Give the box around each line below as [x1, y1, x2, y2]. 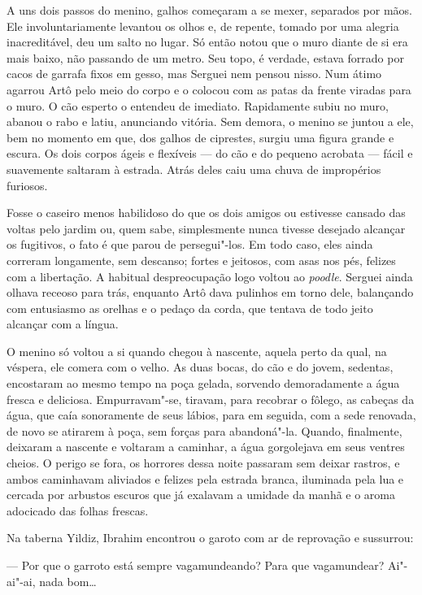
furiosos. [7, 176, 48, 193]
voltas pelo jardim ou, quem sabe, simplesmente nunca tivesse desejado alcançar [7, 219, 406, 237]
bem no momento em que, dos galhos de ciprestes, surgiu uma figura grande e [7, 128, 394, 145]
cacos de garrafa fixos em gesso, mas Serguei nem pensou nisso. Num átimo [7, 65, 382, 82]
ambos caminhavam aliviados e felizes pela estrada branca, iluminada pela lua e [7, 470, 404, 487]
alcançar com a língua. [7, 315, 119, 332]
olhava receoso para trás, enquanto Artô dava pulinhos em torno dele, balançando [7, 284, 414, 301]
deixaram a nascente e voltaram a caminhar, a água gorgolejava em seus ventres [7, 438, 405, 455]
